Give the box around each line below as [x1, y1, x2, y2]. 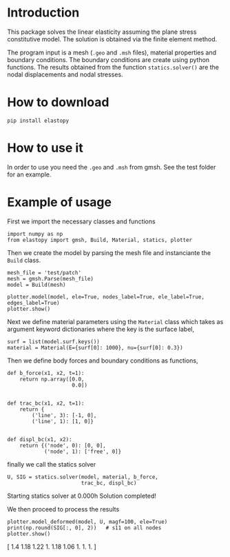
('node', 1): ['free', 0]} [43, 448, 122, 455]
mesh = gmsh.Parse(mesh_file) [7, 275, 94, 282]
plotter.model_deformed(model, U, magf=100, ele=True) [7, 518, 168, 525]
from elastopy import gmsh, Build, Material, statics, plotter [7, 236, 193, 243]
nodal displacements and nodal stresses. [7, 70, 123, 79]
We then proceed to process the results [7, 505, 120, 513]
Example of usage [7, 194, 112, 210]
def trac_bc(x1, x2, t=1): [7, 400, 85, 407]
